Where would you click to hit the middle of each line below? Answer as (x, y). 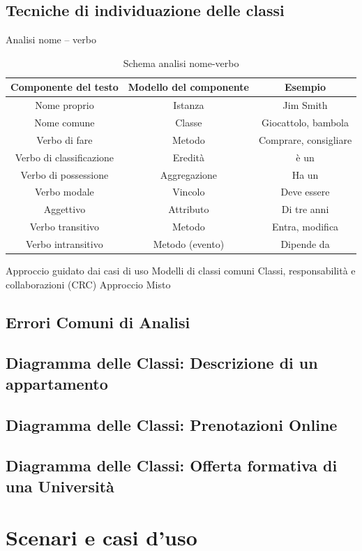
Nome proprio (65, 105)
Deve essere (305, 192)
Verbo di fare (65, 139)
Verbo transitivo (65, 227)
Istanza (189, 105)
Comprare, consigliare (305, 139)
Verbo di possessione (65, 174)
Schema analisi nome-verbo (181, 63)
